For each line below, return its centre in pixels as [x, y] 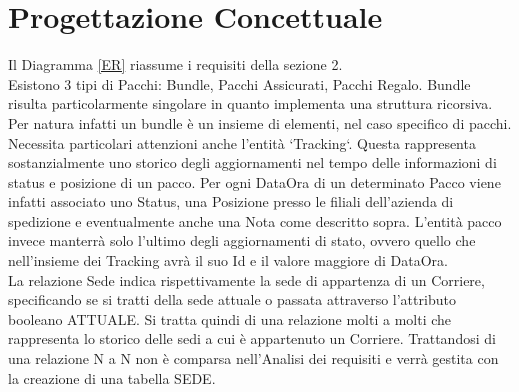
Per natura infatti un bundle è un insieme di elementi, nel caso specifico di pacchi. [260, 122]
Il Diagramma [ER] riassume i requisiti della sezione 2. [175, 64]
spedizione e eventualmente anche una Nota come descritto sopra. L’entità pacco [255, 220]
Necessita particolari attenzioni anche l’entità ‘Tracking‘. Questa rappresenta [242, 142]
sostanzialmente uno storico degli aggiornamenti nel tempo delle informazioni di [252, 162]
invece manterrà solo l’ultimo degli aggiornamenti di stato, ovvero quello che [242, 240]
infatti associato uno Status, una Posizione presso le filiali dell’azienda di [231, 201]
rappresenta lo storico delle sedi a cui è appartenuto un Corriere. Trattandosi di [252, 338]
